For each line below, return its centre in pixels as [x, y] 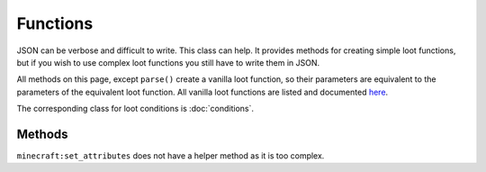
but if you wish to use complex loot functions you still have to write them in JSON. [168, 62]
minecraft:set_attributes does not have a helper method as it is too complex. [171, 156]
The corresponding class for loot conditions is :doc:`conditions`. [135, 109]
